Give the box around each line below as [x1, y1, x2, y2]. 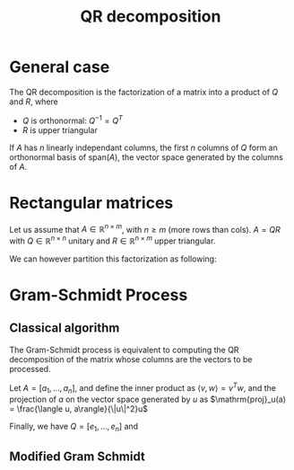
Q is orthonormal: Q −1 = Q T [22, 113, 124, 126]
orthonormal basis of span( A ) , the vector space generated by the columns [9, 151, 284, 163]
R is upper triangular [22, 124, 99, 136]
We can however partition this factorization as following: [9, 253, 217, 264]
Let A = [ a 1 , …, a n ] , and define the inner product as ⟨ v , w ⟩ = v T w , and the [9, 380, 276, 395]
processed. [9, 363, 51, 374]
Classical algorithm [9, 321, 120, 336]
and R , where [9, 96, 58, 107]
